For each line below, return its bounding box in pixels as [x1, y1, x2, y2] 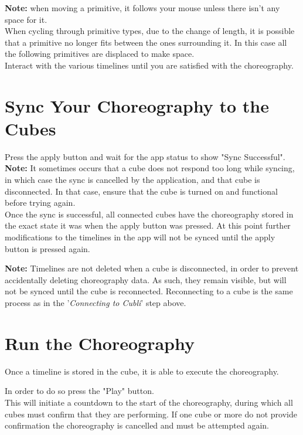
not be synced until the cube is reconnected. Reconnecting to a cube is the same [5, 285, 293, 297]
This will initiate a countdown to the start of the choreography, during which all [5, 396, 293, 408]
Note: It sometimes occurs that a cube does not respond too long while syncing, [5, 162, 295, 174]
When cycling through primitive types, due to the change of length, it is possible [5, 25, 295, 37]
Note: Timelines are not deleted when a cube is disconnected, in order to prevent [5, 262, 299, 274]
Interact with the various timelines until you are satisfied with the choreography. [5, 59, 294, 71]
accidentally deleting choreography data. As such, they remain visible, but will [5, 273, 287, 286]
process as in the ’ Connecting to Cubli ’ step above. [5, 297, 186, 308]
